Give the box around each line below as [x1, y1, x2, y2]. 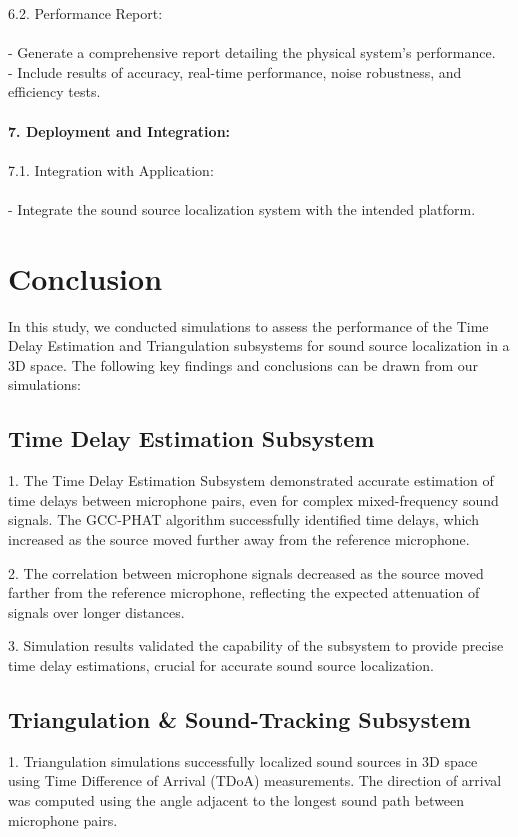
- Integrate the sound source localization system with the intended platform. [8, 198, 476, 219]
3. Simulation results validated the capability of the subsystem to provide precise [8, 635, 504, 656]
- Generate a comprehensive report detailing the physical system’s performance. [8, 42, 496, 63]
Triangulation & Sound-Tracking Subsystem [8, 703, 471, 734]
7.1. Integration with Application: [8, 159, 214, 180]
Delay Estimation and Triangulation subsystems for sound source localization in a [8, 335, 510, 356]
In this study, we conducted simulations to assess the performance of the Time [8, 315, 489, 336]
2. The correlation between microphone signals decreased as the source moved [8, 562, 484, 583]
